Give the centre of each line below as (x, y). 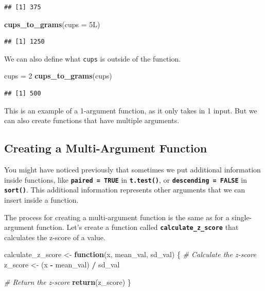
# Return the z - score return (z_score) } (68, 282)
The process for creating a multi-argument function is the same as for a (117, 217)
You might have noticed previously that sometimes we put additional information (132, 170)
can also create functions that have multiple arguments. (92, 120)
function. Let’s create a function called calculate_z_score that (137, 227)
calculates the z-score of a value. (55, 237)
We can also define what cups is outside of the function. (93, 58)
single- (242, 217)
